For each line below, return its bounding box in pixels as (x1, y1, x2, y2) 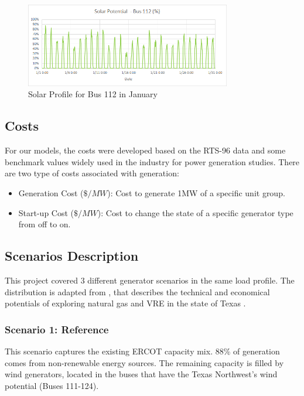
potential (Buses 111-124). (5, 379, 99, 391)
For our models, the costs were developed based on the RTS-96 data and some (5, 144, 286, 156)
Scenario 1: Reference (5, 322, 109, 336)
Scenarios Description (5, 247, 139, 265)
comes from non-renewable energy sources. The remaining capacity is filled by (5, 356, 284, 368)
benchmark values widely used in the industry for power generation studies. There (5, 155, 300, 168)
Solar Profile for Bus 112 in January (28, 88, 158, 100)
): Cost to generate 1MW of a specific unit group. (107, 187, 285, 199)
